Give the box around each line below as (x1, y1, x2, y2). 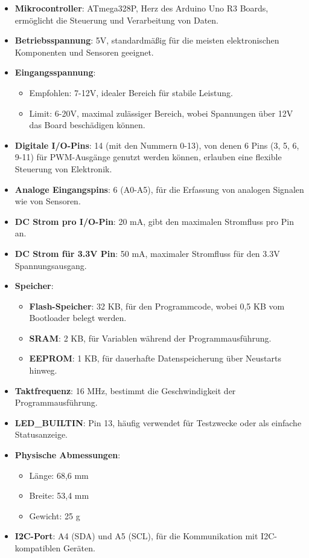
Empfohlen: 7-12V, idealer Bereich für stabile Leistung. (29, 86, 233, 99)
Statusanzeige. (14, 428, 68, 441)
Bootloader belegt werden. (29, 311, 127, 324)
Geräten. (63, 542, 95, 554)
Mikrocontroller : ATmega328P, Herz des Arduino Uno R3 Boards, (14, 2, 269, 14)
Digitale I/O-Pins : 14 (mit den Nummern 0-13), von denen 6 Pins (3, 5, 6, (14, 138, 299, 151)
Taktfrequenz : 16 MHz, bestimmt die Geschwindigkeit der (14, 384, 236, 397)
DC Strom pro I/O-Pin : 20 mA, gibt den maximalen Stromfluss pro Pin (14, 215, 294, 227)
